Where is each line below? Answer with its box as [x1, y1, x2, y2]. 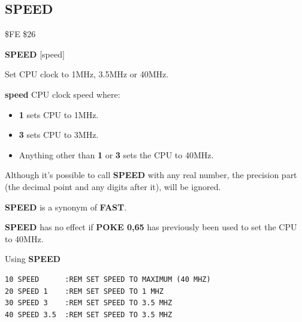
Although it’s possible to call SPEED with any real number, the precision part [5, 168, 297, 181]
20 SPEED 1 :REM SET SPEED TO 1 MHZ [5, 287, 164, 296]
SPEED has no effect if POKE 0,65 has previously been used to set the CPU [5, 221, 297, 233]
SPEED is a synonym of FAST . [5, 200, 127, 213]
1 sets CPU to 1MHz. [19, 108, 99, 121]
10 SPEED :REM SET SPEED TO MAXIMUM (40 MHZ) [5, 275, 211, 284]
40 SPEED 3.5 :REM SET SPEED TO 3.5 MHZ [5, 310, 173, 319]
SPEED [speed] [5, 47, 65, 60]
